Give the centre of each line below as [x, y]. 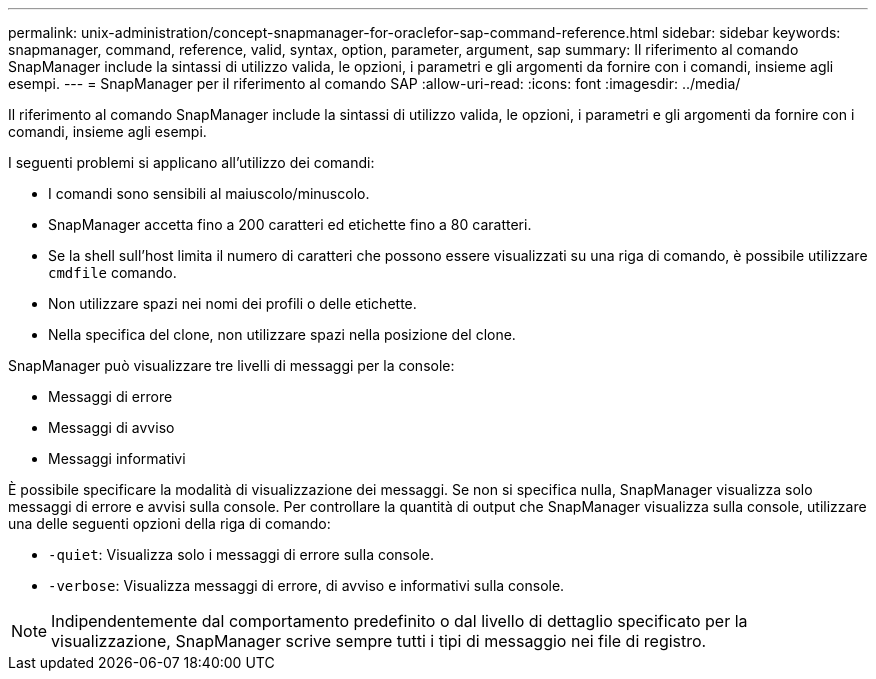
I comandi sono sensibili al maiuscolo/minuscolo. [209, 193]
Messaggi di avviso [111, 427]
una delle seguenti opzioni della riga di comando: [169, 523]
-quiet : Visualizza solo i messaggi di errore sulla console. [241, 554]
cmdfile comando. [112, 272]
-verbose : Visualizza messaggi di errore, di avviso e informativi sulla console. [306, 585]
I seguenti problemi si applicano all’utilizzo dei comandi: [191, 162]
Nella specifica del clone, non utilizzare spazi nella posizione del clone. [282, 334]
